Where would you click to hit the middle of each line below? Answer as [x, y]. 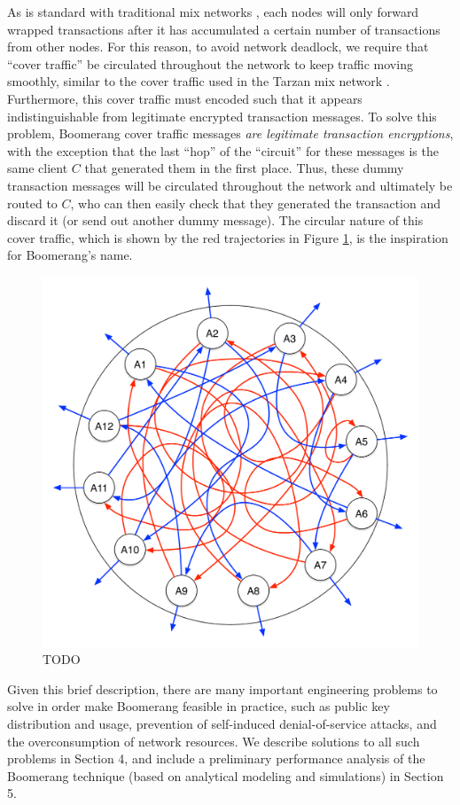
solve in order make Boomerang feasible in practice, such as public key [199, 706]
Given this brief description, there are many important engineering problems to [222, 688]
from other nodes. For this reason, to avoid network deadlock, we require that [218, 47]
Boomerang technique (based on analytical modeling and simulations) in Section [226, 775]
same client [38, 168]
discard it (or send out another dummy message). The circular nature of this [215, 220]
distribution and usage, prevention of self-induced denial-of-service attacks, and [222, 724]
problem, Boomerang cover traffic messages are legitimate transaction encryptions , [230, 133]
